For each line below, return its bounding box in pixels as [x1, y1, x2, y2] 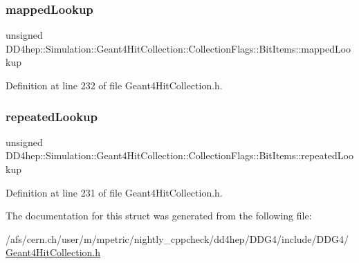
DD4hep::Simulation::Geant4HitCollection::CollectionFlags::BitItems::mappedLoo [6, 41, 351, 55]
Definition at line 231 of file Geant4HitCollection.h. [6, 185, 223, 199]
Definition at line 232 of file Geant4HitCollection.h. [6, 78, 223, 92]
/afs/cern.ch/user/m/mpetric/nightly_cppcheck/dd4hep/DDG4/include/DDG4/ [6, 231, 349, 246]
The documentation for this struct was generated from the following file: [6, 208, 312, 223]
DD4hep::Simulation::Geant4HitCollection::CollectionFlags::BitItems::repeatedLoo [6, 148, 353, 163]
